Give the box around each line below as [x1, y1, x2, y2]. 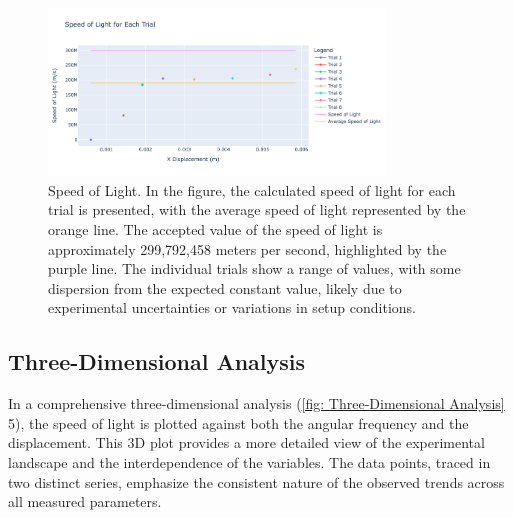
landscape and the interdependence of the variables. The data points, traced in [8, 452, 491, 473]
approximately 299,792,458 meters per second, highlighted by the [48, 238, 447, 259]
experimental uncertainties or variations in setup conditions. [48, 297, 416, 318]
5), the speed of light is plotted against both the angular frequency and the [8, 412, 469, 433]
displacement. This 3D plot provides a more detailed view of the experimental [8, 432, 485, 453]
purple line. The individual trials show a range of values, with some [48, 258, 461, 279]
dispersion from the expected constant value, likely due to [48, 277, 402, 298]
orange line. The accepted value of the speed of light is [48, 219, 383, 240]
